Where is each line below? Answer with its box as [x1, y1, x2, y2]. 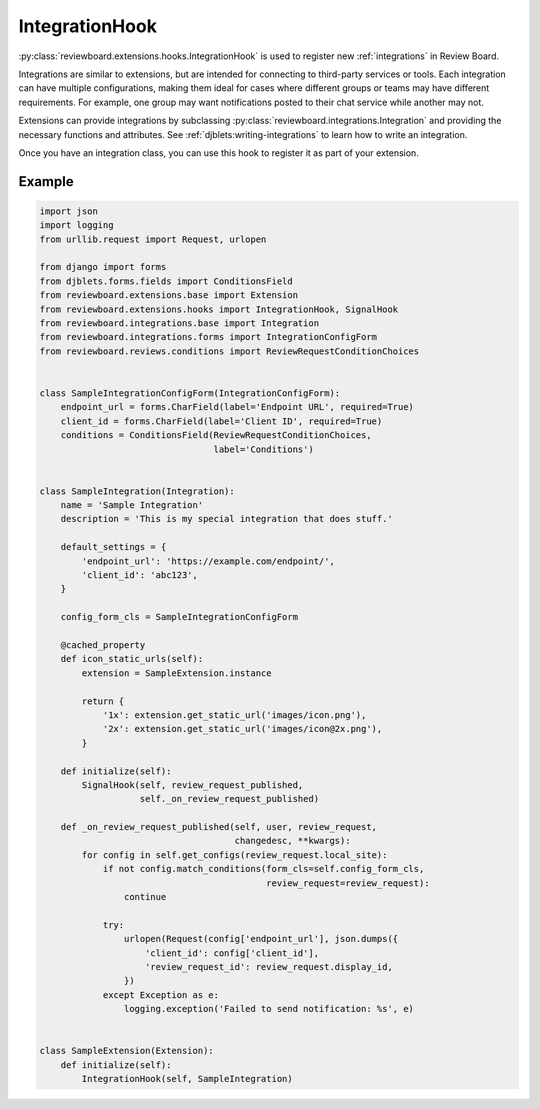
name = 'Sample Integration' [60, 500, 204, 511]
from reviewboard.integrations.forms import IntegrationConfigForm [39, 331, 378, 343]
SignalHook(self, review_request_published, [81, 779, 304, 790]
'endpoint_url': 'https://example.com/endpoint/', [81, 555, 335, 567]
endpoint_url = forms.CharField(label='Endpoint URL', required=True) [60, 401, 415, 413]
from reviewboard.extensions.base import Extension [39, 290, 299, 301]
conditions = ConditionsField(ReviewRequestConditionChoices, [60, 430, 372, 441]
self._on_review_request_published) [139, 793, 320, 805]
